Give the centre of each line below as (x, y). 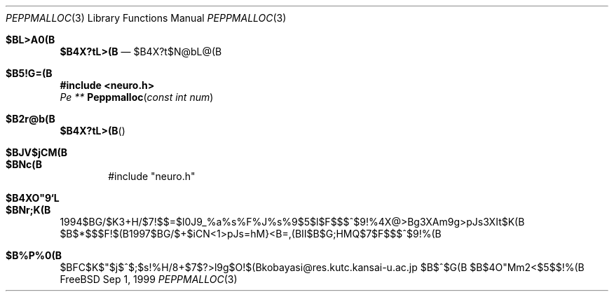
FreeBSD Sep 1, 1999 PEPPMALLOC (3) (149, 279)
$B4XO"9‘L (33, 198)
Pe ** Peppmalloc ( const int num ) (137, 97)
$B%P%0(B (34, 255)
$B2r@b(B (30, 119)
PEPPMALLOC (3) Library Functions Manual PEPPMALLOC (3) (146, 18)
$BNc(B (24, 164)
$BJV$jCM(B (36, 152)
